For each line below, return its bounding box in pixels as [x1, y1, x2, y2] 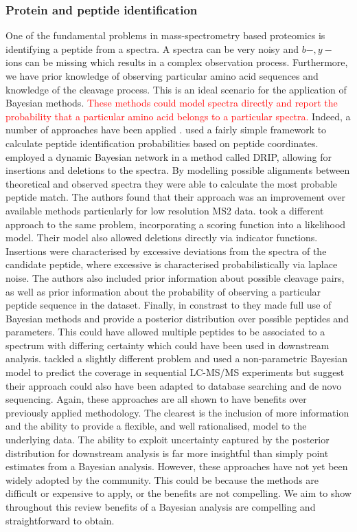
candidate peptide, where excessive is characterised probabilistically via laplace [5, 257, 338, 271]
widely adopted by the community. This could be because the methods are [5, 472, 319, 487]
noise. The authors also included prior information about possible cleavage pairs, [5, 270, 345, 285]
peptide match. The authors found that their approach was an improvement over [5, 190, 346, 204]
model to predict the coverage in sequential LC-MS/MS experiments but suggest [5, 365, 345, 379]
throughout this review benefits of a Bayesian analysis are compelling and [5, 500, 316, 513]
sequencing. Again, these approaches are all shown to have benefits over [5, 392, 307, 406]
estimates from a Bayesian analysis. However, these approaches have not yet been [5, 459, 348, 474]
